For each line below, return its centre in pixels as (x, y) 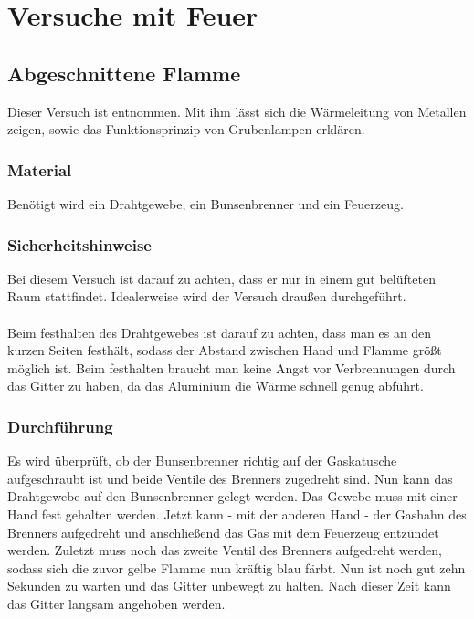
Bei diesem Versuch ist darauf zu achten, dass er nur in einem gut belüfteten (221, 278)
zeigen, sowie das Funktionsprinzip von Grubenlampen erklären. (186, 129)
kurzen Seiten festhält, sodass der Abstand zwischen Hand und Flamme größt (225, 350)
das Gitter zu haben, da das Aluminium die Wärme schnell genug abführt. (216, 386)
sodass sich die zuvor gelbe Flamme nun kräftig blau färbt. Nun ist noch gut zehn (237, 567)
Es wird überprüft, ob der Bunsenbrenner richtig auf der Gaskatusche (202, 461)
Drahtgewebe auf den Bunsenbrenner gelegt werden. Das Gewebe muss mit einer (232, 496)
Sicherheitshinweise (79, 244)
